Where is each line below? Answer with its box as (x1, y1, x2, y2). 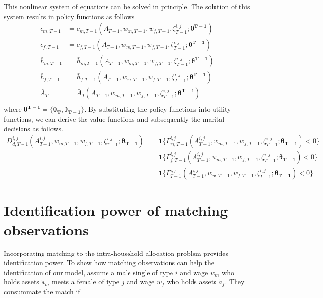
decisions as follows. (4, 123, 63, 133)
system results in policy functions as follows (4, 11, 135, 21)
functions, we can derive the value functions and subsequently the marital (4, 113, 225, 124)
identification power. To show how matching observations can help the (4, 257, 215, 268)
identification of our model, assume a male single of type (4, 267, 173, 277)
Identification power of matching (4, 200, 228, 220)
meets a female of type (51, 277, 120, 287)
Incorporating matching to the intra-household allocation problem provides (4, 248, 228, 258)
